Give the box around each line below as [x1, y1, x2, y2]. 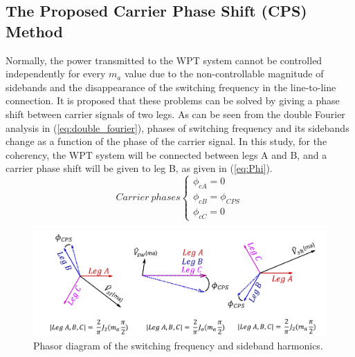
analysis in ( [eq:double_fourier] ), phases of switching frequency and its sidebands [6, 120, 349, 135]
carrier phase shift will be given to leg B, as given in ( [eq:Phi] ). [6, 161, 273, 175]
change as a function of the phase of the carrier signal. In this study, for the [6, 134, 327, 148]
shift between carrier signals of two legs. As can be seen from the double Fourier [6, 106, 345, 121]
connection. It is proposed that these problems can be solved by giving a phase [6, 93, 340, 108]
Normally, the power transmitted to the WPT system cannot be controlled [6, 52, 322, 67]
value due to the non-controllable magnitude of [124, 66, 324, 81]
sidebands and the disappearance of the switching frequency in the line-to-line [6, 79, 336, 94]
